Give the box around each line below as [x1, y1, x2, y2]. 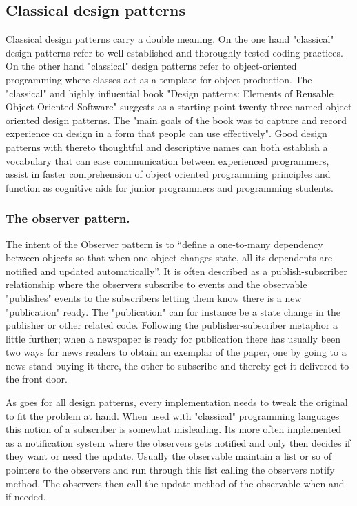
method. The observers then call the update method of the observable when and [6, 476, 345, 490]
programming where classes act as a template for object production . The [6, 72, 312, 86]
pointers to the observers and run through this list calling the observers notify [6, 463, 335, 477]
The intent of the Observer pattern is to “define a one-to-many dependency [6, 236, 323, 251]
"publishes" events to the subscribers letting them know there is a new [6, 290, 302, 305]
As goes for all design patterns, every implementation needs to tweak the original [6, 395, 348, 409]
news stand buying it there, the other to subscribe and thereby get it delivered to [6, 358, 349, 372]
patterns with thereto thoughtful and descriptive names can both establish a [6, 139, 328, 154]
